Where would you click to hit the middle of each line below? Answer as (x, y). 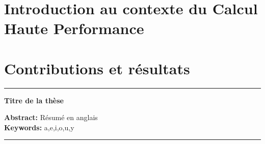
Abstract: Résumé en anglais (51, 117)
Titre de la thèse (34, 100)
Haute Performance (74, 28)
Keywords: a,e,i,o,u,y (39, 127)
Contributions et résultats (97, 68)
